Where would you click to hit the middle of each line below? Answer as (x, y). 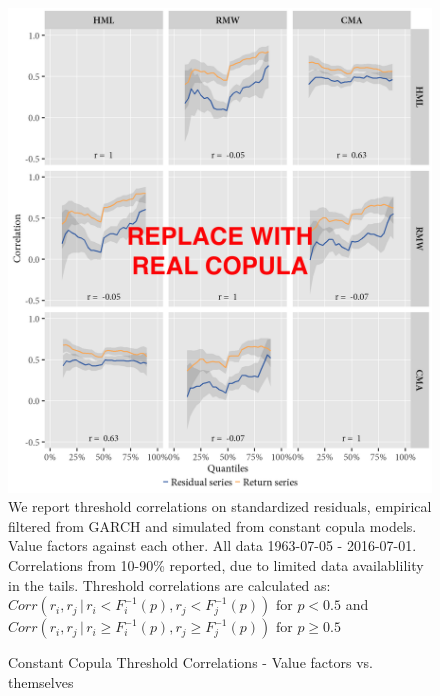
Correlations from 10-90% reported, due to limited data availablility (216, 564)
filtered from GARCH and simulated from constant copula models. (212, 525)
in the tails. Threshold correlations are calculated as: (169, 584)
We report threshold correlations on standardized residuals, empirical (220, 506)
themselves (41, 681)
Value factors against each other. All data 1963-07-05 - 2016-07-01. (212, 545)
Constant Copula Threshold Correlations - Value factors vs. (190, 662)
